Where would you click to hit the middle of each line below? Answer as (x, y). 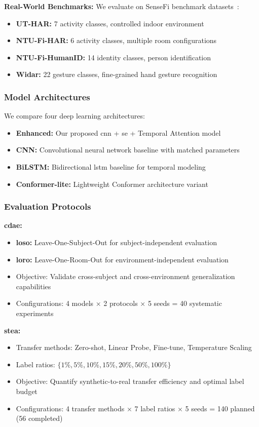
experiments (35, 313)
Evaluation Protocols (48, 206)
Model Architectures (47, 96)
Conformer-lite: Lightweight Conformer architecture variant (112, 184)
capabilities (33, 286)
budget (27, 391)
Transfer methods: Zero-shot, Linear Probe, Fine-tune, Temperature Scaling (134, 347)
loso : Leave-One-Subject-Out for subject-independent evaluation (116, 242)
